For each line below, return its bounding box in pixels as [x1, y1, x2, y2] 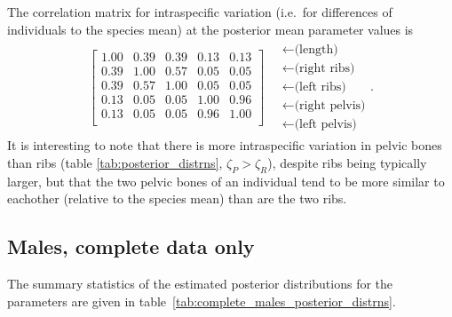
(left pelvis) [294, 118, 357, 131]
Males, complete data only [7, 233, 255, 260]
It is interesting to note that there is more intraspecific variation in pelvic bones [7, 136, 442, 155]
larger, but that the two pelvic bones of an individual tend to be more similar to [7, 171, 445, 190]
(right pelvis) [294, 99, 366, 113]
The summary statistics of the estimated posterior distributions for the [7, 274, 393, 293]
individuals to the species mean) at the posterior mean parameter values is [7, 20, 414, 38]
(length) [294, 44, 338, 57]
